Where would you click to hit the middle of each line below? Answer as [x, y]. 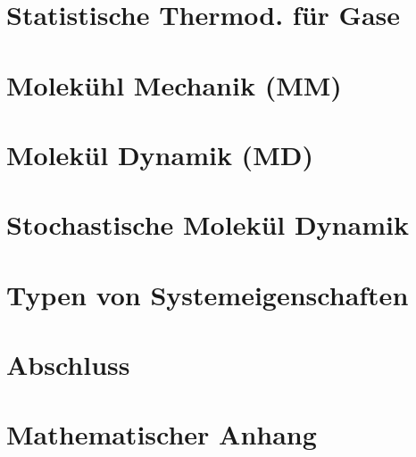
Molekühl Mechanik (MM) [174, 84]
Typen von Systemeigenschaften [208, 294]
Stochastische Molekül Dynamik [208, 224]
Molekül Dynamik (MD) [160, 154]
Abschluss [68, 365]
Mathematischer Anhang [162, 434]
